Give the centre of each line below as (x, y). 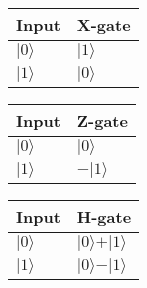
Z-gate (102, 120)
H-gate (104, 216)
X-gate (103, 24)
